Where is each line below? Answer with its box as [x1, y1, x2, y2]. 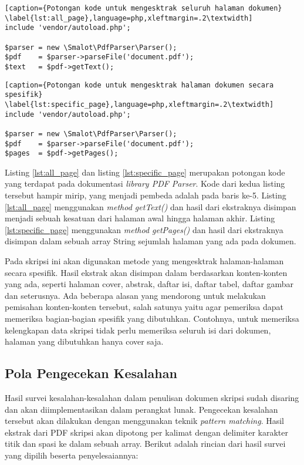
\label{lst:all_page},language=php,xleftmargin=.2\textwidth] [5, 14, 253, 22]
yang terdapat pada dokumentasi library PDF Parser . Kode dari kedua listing [5, 177, 285, 190]
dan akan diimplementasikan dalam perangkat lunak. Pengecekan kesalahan [5, 403, 278, 415]
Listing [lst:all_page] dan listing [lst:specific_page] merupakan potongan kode [5, 166, 285, 178]
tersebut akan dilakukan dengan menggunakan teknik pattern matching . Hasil [5, 415, 284, 427]
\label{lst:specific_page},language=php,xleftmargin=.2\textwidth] [5, 100, 274, 109]
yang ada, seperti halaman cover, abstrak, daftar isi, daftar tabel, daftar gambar [5, 278, 294, 290]
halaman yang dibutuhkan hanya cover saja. [5, 335, 164, 348]
